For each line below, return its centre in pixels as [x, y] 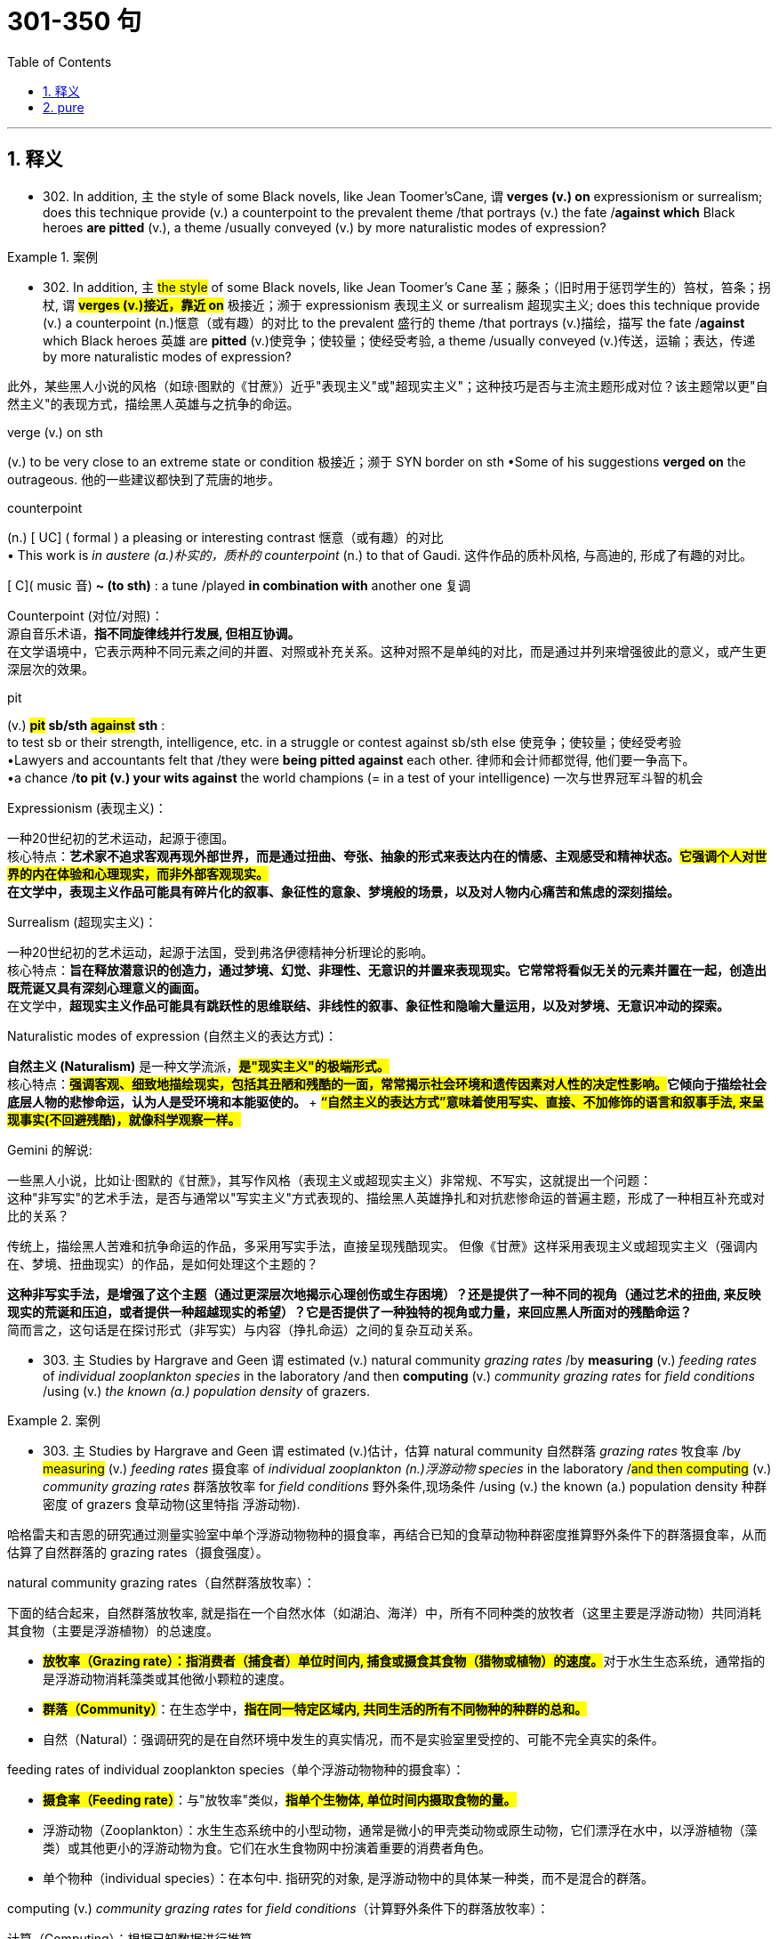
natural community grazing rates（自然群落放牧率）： [161, 1582]
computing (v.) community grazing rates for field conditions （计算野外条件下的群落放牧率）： [278, 1908]
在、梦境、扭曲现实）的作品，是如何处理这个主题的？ [163, 1263]
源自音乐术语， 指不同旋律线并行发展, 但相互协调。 [154, 633]
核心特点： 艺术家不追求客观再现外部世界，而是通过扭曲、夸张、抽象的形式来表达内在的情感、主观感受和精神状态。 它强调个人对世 [387, 856]
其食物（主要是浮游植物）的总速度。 [113, 1630]
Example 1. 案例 [52, 256]
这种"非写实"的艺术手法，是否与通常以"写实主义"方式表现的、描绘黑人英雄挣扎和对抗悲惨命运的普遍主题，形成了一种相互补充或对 [386, 1197]
